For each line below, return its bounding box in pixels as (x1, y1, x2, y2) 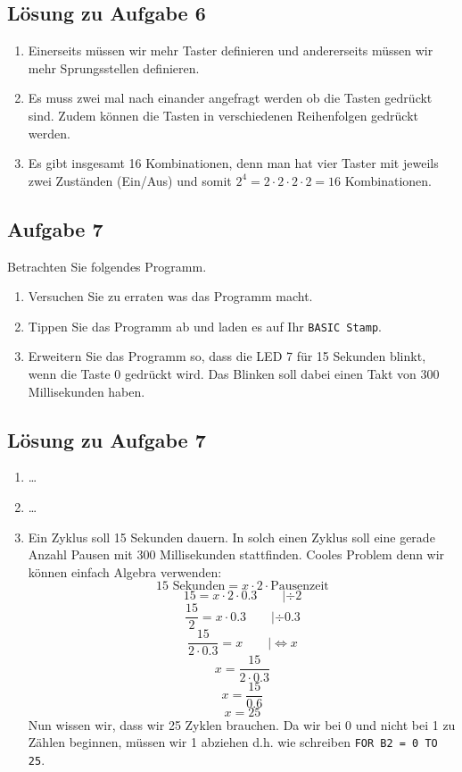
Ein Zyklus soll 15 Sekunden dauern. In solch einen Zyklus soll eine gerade (28, 527, 435, 546)
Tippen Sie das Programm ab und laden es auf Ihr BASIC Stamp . (28, 316, 382, 335)
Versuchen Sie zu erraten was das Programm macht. (28, 287, 313, 306)
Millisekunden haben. (28, 382, 145, 400)
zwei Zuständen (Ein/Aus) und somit (28, 171, 232, 189)
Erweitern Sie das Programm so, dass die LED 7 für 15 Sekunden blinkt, (28, 347, 426, 365)
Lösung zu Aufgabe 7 (7, 425, 206, 453)
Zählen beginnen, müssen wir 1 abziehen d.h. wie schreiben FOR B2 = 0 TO (28, 733, 438, 751)
